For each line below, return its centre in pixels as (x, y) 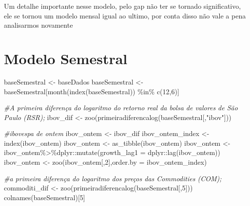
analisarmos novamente (38, 25)
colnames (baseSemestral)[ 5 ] (45, 197)
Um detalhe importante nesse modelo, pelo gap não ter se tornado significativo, (123, 6)
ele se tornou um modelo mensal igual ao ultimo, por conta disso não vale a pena (125, 15)
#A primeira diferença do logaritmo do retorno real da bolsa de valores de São (121, 108)
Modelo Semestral (66, 58)
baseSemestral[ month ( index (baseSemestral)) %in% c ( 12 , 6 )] (92, 91)
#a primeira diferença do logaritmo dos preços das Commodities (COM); (113, 178)
